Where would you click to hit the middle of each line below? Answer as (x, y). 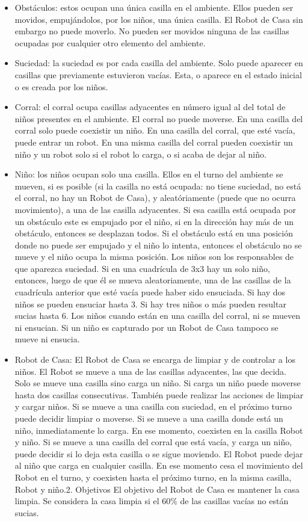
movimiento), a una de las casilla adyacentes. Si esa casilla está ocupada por (155, 209)
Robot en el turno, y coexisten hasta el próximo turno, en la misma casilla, (153, 477)
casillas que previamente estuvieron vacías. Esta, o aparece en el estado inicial (158, 74)
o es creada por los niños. (61, 86)
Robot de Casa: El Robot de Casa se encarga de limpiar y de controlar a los (155, 359)
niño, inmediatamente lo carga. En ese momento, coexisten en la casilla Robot (159, 430)
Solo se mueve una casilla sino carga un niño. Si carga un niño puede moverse (158, 383)
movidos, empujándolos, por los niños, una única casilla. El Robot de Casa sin (159, 19)
